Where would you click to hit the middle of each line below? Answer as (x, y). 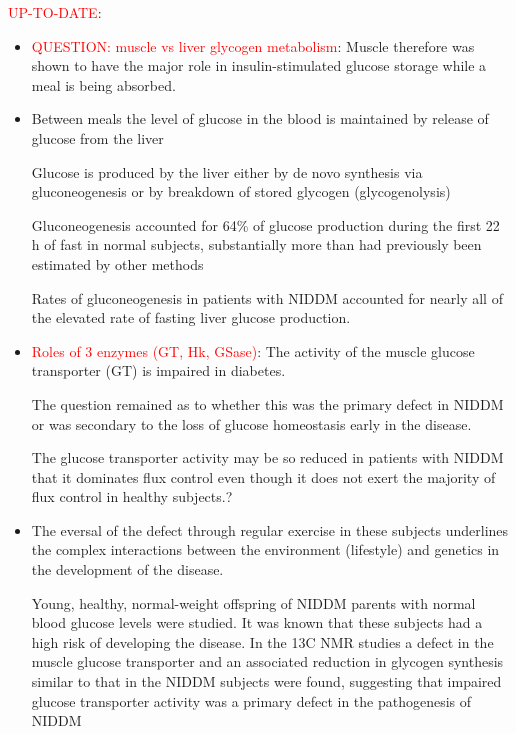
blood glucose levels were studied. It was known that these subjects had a (257, 622)
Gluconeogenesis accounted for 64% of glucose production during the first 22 (265, 224)
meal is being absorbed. (103, 84)
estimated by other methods (117, 263)
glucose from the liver (97, 137)
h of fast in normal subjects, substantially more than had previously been (256, 244)
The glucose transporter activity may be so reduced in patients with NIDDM (267, 457)
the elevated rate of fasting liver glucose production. (191, 317)
